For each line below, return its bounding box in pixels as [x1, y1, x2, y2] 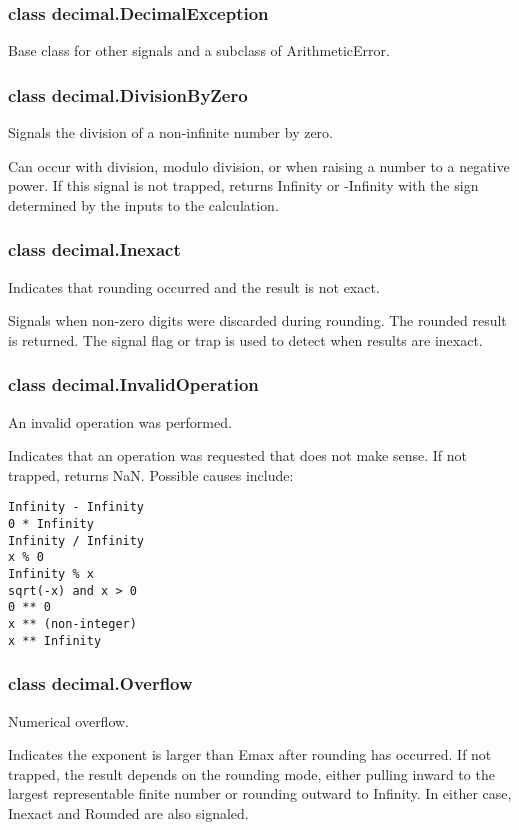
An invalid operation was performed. [8, 411, 232, 432]
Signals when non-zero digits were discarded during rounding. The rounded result [8, 310, 507, 331]
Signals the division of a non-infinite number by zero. [8, 122, 333, 143]
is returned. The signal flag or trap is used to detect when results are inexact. [8, 329, 483, 350]
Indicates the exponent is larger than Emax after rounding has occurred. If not [8, 744, 492, 765]
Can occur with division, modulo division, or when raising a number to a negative [8, 155, 510, 176]
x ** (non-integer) [8, 617, 137, 631]
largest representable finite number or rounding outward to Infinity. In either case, [8, 783, 512, 804]
